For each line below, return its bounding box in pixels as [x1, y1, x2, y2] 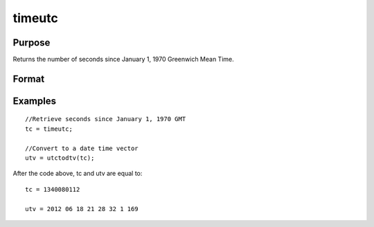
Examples [12, 95, 57, 107]
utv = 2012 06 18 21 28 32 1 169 [25, 205, 139, 212]
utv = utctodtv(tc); [25, 154, 95, 162]
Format [12, 73, 45, 84]
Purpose [12, 37, 51, 48]
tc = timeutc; [25, 125, 73, 133]
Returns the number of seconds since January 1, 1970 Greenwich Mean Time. [12, 55, 235, 64]
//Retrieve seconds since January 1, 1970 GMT [25, 115, 186, 123]
